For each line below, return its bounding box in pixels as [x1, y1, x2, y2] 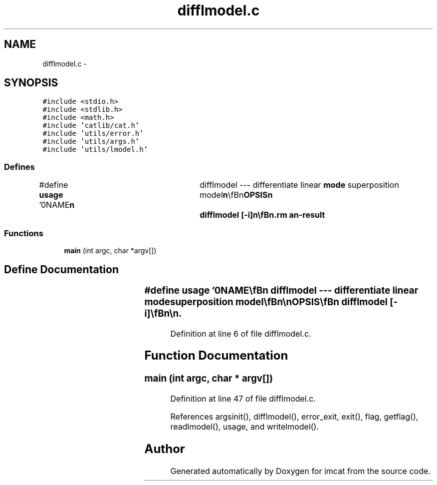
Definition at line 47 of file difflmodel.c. [170, 394, 316, 404]
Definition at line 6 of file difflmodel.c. [170, 328, 311, 339]
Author [144, 441, 185, 456]
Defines [4, 161, 35, 172]
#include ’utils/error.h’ [42, 129, 144, 138]
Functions [4, 228, 43, 238]
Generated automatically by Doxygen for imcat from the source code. [170, 466, 431, 476]
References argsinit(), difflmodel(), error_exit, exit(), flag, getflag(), [170, 412, 419, 422]
